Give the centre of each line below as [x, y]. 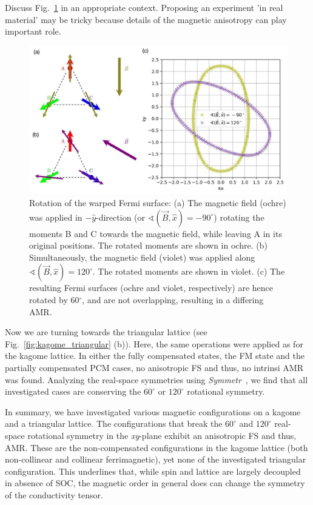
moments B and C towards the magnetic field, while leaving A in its [156, 233]
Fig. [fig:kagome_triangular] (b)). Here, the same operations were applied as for [154, 343]
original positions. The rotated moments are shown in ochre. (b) [148, 245]
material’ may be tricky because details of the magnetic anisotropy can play [146, 19]
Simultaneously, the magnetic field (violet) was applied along [142, 257]
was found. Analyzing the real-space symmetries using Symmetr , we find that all [156, 379]
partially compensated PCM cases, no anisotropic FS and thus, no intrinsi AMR [154, 368]
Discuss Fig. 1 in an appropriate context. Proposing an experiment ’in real [144, 7]
